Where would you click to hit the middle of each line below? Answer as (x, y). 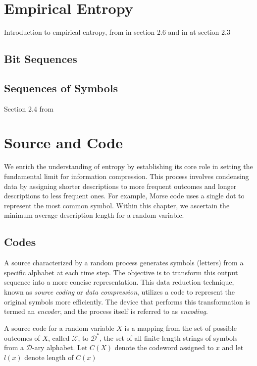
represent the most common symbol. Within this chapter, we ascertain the (117, 205)
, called (59, 337)
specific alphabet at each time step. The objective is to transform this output (121, 272)
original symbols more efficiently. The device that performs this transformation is (127, 301)
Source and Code (64, 143)
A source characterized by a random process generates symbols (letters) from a (124, 263)
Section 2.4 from (29, 108)
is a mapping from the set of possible (180, 328)
